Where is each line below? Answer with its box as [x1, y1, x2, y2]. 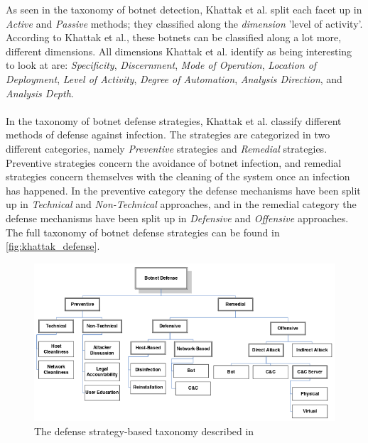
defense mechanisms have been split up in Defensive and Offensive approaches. [6, 210, 349, 225]
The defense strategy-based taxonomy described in [34, 423, 254, 438]
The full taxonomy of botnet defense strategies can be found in [6, 224, 280, 239]
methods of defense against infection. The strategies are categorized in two [6, 127, 330, 142]
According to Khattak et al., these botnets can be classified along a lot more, [6, 30, 342, 45]
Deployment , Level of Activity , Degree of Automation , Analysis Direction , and [6, 71, 342, 86]
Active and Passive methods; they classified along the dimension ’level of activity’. [6, 16, 363, 31]
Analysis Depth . [6, 85, 74, 100]
